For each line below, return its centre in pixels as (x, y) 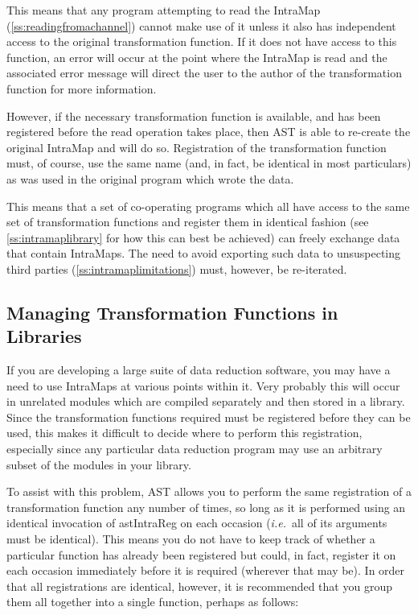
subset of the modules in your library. (99, 464)
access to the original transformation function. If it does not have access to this (202, 41)
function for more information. (82, 88)
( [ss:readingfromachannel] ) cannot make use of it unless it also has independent (201, 25)
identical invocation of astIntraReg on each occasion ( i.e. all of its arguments (197, 523)
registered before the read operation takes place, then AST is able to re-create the (209, 132)
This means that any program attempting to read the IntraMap (164, 10)
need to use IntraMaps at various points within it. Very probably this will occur (203, 385)
